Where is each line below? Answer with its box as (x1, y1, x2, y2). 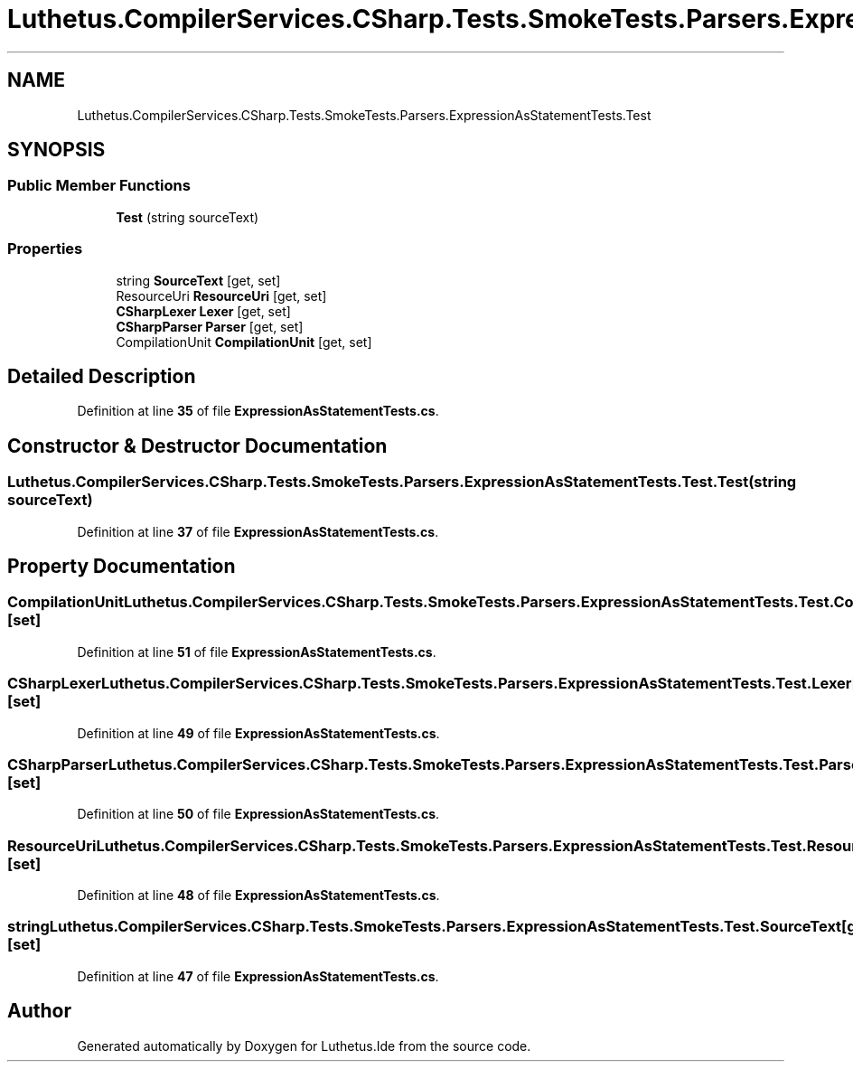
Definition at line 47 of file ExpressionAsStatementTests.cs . (77, 968, 439, 984)
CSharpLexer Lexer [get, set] (116, 303, 291, 319)
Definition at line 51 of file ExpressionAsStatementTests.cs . (77, 643, 436, 660)
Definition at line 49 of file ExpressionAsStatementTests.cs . (77, 725, 440, 741)
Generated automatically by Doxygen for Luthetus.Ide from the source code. (77, 1037, 531, 1054)
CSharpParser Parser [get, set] (116, 318, 304, 334)
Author (7, 999, 71, 1023)
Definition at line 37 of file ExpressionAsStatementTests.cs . (77, 523, 439, 539)
